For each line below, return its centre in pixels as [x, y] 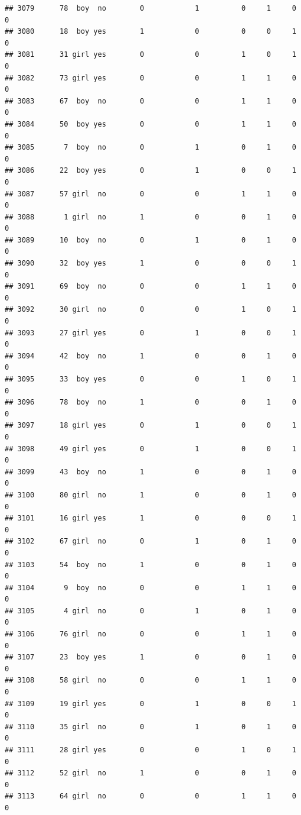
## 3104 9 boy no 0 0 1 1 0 [150, 588]
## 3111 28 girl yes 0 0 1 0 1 [150, 750]
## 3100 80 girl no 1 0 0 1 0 [150, 495]
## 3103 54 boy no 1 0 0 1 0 [150, 565]
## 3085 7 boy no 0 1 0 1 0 [150, 148]
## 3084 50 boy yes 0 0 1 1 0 [150, 124]
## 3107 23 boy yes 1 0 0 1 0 [150, 657]
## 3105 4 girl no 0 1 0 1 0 [150, 611]
